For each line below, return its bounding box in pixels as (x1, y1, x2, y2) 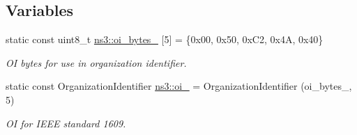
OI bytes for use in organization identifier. (6, 55, 187, 70)
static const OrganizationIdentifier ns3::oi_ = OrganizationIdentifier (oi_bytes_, (6, 79, 352, 93)
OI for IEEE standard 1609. (6, 116, 126, 130)
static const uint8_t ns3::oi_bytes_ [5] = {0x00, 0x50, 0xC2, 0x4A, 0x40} (6, 32, 324, 47)
